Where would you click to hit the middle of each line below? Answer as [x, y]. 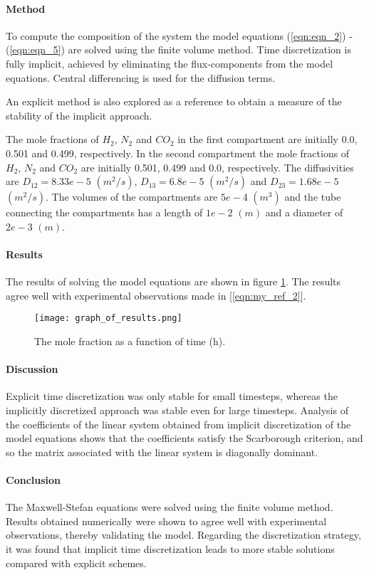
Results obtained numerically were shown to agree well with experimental [166, 521]
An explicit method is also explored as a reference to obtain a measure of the [174, 101]
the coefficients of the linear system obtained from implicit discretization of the [178, 424]
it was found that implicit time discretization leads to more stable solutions [170, 548]
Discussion [32, 369]
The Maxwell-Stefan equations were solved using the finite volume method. [170, 507]
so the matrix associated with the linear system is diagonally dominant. [162, 452]
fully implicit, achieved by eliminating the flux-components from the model [170, 63]
